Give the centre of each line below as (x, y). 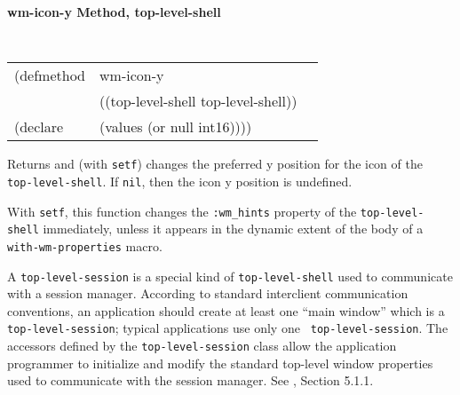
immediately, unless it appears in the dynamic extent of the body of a (233, 229)
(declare (39, 127)
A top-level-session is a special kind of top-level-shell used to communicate (230, 276)
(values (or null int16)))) (176, 127)
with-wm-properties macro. (85, 245)
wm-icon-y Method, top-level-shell (114, 12)
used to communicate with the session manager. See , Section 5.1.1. (190, 380)
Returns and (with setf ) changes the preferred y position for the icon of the (215, 164)
